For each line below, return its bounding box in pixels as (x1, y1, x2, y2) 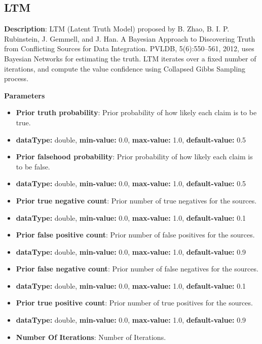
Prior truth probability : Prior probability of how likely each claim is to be (16, 107, 257, 118)
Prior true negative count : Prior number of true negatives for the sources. (16, 195, 257, 205)
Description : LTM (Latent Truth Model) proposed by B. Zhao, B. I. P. (4, 23, 230, 34)
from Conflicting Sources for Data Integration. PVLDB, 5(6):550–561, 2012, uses (4, 43, 254, 54)
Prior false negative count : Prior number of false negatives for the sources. (16, 263, 258, 274)
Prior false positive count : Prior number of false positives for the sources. (16, 229, 255, 240)
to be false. (16, 161, 50, 171)
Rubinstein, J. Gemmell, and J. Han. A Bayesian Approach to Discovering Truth (4, 33, 255, 44)
